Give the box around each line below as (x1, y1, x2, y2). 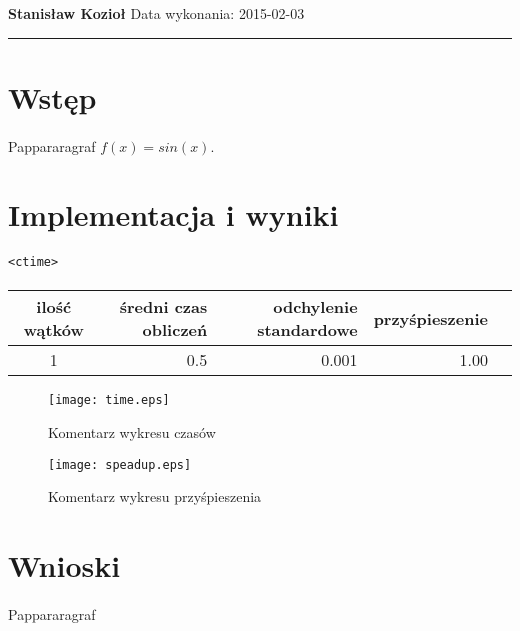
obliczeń (142, 318, 208, 342)
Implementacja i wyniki (8, 194, 339, 235)
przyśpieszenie (373, 306, 488, 330)
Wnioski (8, 545, 121, 586)
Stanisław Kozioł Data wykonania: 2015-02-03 (8, 3, 305, 23)
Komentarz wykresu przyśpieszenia (48, 486, 262, 507)
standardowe (257, 318, 358, 342)
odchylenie (273, 295, 358, 319)
